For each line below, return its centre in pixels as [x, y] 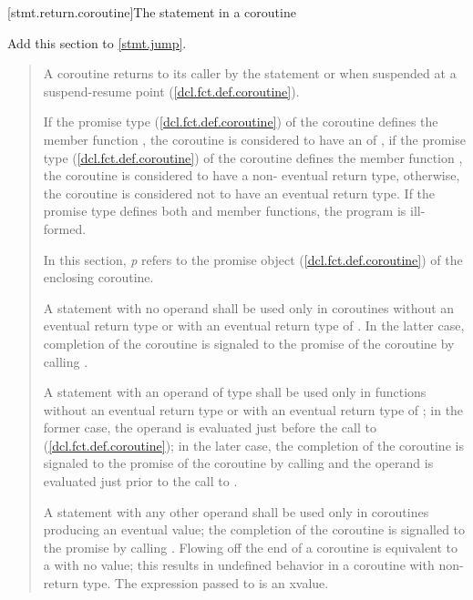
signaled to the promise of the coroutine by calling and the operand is [238, 463]
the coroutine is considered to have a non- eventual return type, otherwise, [252, 175]
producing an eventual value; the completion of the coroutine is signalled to [254, 529]
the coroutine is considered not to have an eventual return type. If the [239, 193]
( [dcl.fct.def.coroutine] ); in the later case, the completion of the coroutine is [253, 445]
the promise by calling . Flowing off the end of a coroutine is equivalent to [251, 547]
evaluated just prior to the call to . [140, 481]
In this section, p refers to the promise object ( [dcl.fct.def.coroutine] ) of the [253, 259]
